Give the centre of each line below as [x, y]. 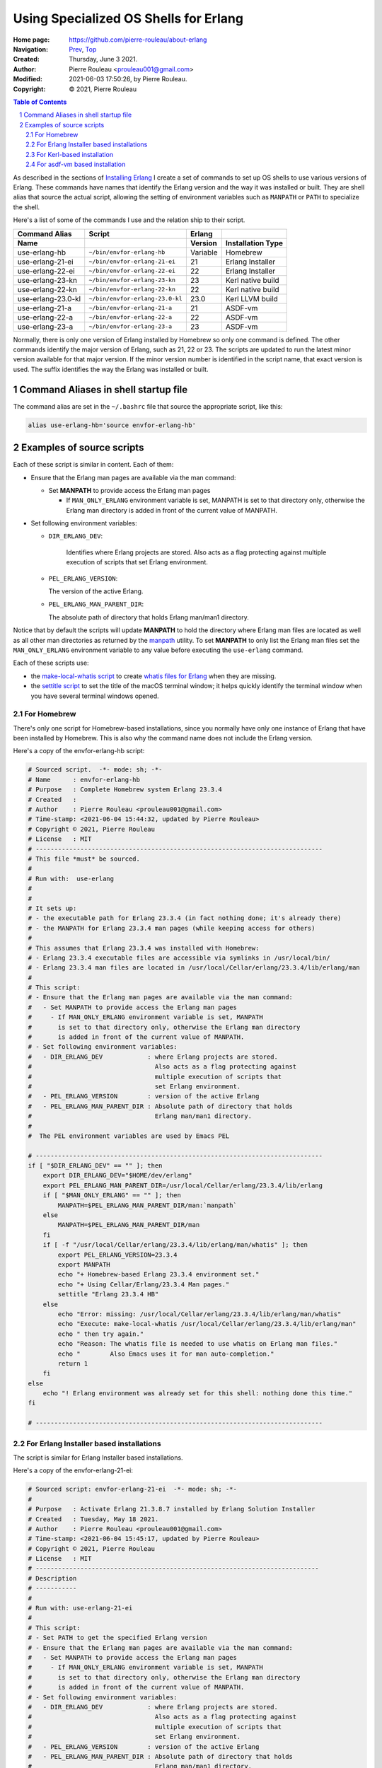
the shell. [27, 207]
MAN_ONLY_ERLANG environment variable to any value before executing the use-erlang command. [158, 650]
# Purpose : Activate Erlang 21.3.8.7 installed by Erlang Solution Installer [172, 1509]
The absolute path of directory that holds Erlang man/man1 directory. [149, 617]
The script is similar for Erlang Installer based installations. [98, 1458]
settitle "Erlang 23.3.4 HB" [108, 1295]
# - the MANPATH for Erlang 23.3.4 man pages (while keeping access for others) [172, 928]
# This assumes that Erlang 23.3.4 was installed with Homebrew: [144, 948]
